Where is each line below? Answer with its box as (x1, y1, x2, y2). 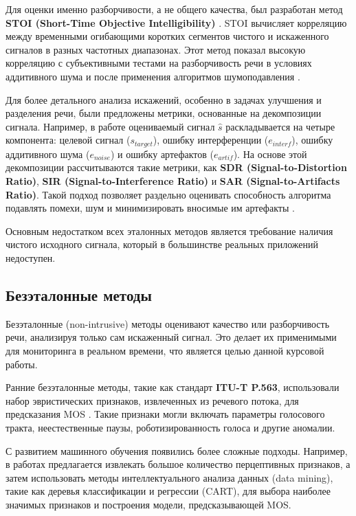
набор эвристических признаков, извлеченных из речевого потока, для (5, 393, 299, 407)
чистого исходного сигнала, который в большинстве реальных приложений (5, 237, 318, 251)
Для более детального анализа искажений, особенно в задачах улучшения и (5, 92, 322, 106)
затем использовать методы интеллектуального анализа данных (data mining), (5, 470, 333, 484)
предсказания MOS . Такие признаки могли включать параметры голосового (5, 407, 325, 421)
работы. (5, 357, 38, 371)
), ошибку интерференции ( (153, 133, 269, 147)
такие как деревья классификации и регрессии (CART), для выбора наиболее (5, 484, 331, 498)
